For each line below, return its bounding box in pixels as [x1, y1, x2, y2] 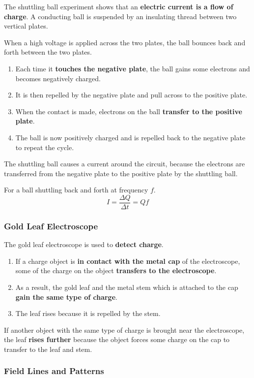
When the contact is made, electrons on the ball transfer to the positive [15, 106, 242, 116]
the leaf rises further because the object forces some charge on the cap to [4, 334, 230, 345]
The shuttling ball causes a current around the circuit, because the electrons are [4, 158, 245, 169]
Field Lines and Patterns [4, 365, 104, 377]
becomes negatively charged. [15, 73, 101, 83]
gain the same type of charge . [15, 291, 117, 302]
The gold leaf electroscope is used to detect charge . [4, 239, 164, 250]
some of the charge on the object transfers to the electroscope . [15, 265, 217, 276]
